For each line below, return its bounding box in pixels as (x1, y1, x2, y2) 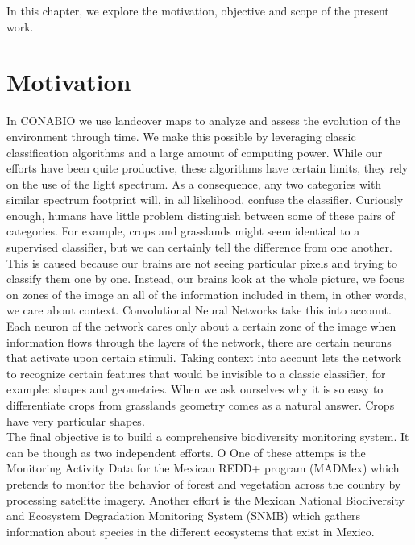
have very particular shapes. (6, 412, 145, 429)
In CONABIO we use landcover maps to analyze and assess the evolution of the (6, 112, 400, 129)
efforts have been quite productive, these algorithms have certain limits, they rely (6, 160, 409, 177)
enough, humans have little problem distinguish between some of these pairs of (6, 206, 395, 223)
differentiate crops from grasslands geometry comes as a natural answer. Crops (6, 397, 395, 413)
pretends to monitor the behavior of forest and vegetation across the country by (6, 475, 401, 492)
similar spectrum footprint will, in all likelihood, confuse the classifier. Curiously (6, 191, 404, 208)
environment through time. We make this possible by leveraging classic (6, 127, 356, 144)
